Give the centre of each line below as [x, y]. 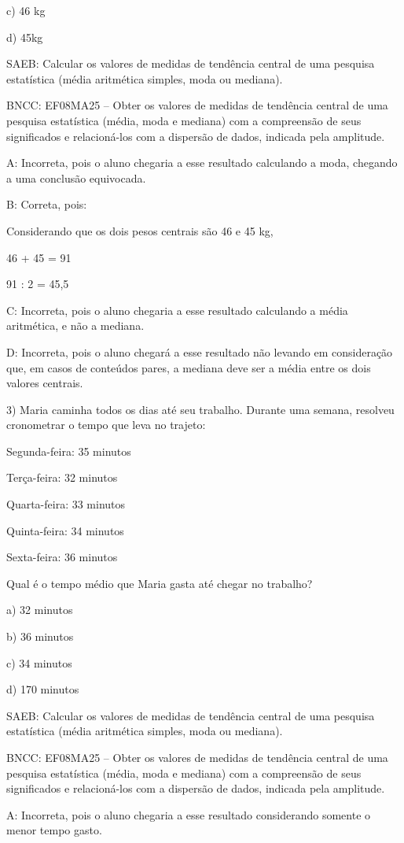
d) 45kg [25, 37]
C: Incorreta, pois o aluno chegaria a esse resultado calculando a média [177, 310]
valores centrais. [45, 383]
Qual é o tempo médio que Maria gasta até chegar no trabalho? [160, 583]
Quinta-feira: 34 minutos [65, 530]
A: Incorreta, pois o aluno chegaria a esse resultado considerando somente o [189, 814]
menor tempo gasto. [54, 830]
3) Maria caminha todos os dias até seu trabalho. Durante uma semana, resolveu [200, 409]
